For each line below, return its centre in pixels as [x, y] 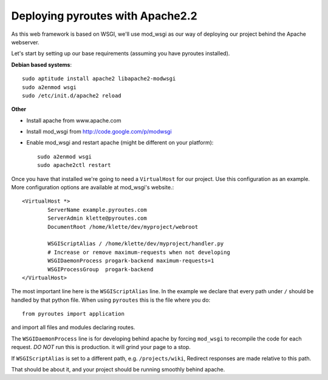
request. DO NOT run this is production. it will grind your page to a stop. [101, 347]
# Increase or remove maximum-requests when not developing [139, 252]
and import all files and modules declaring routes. [73, 327]
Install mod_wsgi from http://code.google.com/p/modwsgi [99, 132]
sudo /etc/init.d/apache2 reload [72, 95]
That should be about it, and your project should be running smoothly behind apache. [118, 370]
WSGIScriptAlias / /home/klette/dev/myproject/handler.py [136, 244]
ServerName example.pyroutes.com [97, 210]
